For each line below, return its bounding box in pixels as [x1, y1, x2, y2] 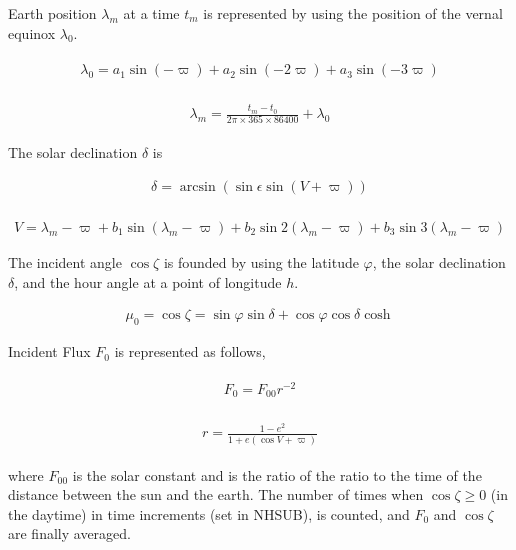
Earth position [8, 3, 97, 23]
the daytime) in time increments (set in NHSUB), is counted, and [8, 503, 410, 524]
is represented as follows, [114, 341, 266, 362]
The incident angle [8, 252, 122, 273]
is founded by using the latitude [163, 252, 359, 273]
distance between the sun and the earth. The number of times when [8, 484, 424, 505]
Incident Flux [8, 341, 91, 362]
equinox [8, 22, 56, 43]
